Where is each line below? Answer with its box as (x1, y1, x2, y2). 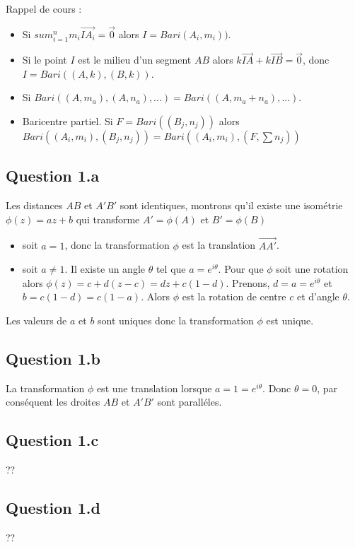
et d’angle (296, 289, 339, 304)
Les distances (6, 198, 63, 213)
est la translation (182, 237, 256, 252)
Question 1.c (6, 429, 99, 451)
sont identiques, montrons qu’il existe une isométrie (120, 198, 343, 213)
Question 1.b (6, 347, 100, 369)
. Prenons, (226, 275, 270, 290)
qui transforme (76, 211, 140, 226)
